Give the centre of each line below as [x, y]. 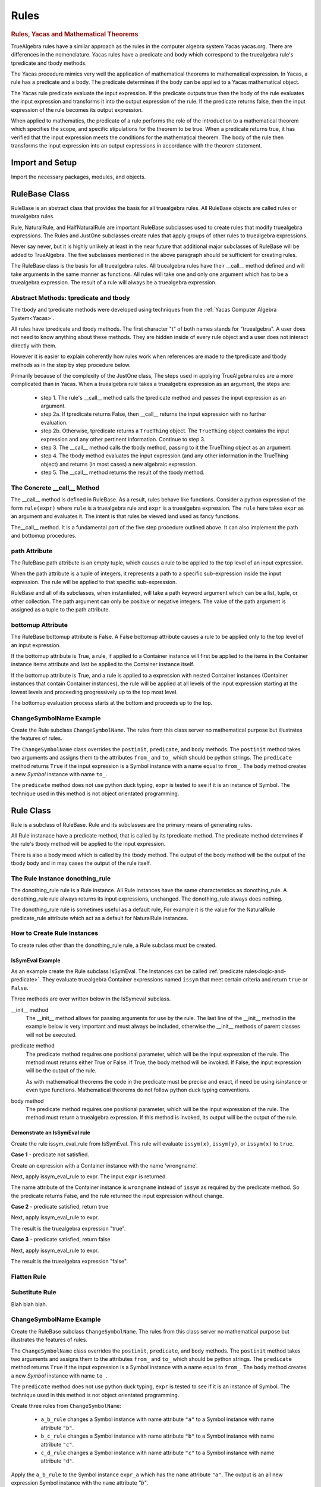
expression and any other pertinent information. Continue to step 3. [123, 439]
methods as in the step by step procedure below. [71, 365]
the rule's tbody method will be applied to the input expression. [88, 844]
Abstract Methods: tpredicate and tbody [70, 297]
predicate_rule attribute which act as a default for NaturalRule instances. [100, 918]
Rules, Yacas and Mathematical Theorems [75, 34]
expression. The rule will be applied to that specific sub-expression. [94, 582]
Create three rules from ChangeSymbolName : [66, 1406]
